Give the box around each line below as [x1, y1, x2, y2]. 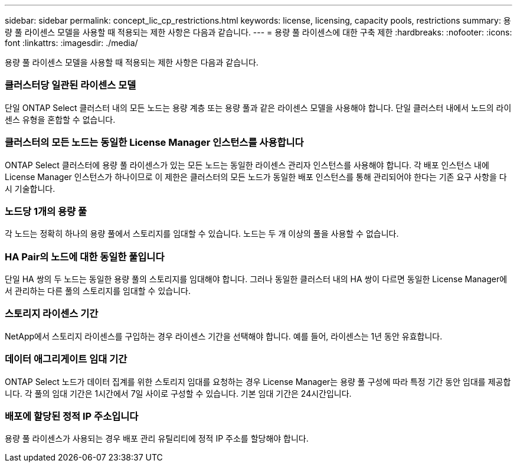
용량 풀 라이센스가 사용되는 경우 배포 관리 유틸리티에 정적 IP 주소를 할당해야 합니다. [5, 433, 309, 444]
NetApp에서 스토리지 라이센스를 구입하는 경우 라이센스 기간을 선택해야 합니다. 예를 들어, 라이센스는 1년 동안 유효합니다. [5, 331, 443, 341]
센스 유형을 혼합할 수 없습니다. [5, 114, 116, 125]
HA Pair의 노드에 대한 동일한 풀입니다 [5, 250, 165, 263]
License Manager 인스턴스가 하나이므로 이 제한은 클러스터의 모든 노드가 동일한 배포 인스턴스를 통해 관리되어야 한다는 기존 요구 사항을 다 [5, 171, 507, 182]
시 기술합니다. [5, 183, 55, 194]
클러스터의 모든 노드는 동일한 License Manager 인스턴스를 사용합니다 [5, 136, 304, 149]
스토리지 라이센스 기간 [5, 308, 99, 320]
